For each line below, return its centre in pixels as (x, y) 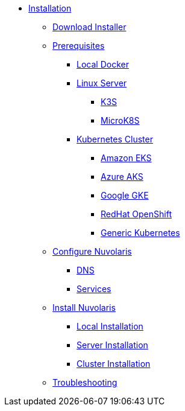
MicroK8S (120, 120)
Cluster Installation (114, 364)
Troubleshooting (85, 382)
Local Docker (103, 64)
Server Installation (112, 345)
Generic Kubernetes (140, 233)
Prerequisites (79, 46)
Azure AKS (122, 177)
